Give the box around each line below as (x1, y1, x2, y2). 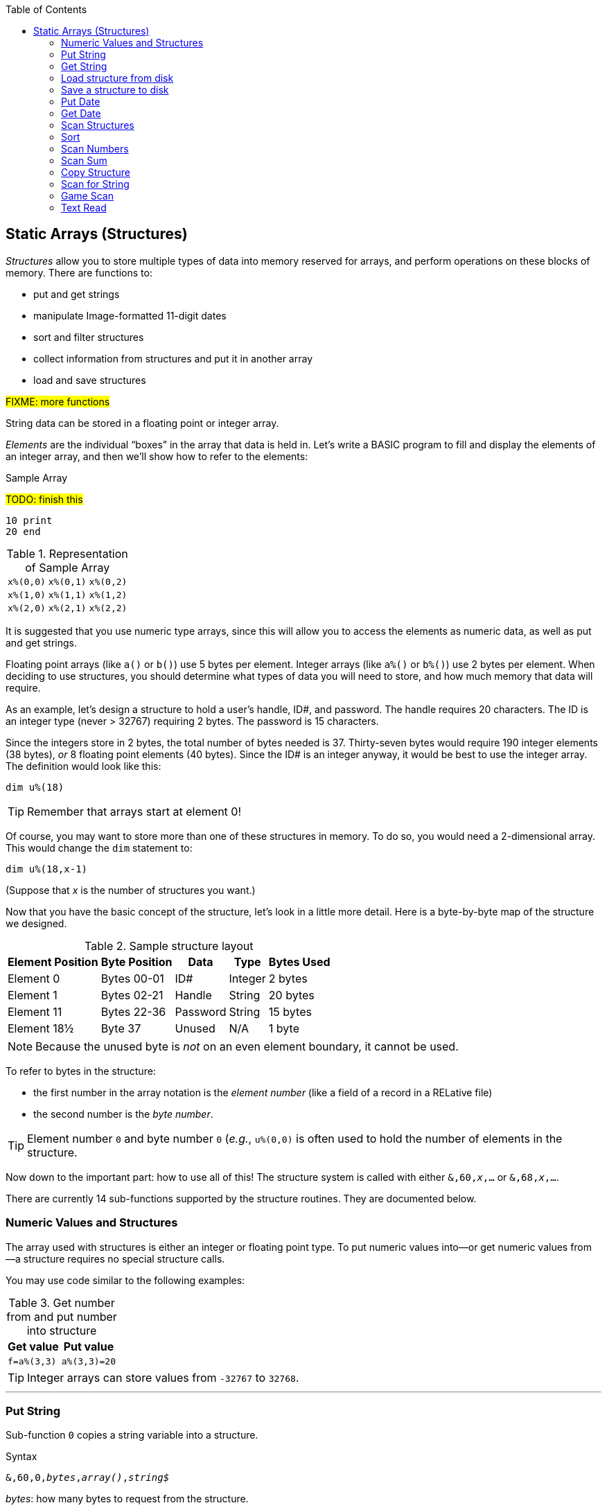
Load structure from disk (61, 72, 174, 84)
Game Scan (61, 190, 114, 202)
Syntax (6, 1450, 37, 1463)
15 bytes (268, 1004, 312, 1019)
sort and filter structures (33, 331, 144, 343)
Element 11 (8, 1004, 62, 1019)
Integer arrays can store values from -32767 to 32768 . (27, 1370, 299, 1385)
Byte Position (100, 954, 173, 969)
